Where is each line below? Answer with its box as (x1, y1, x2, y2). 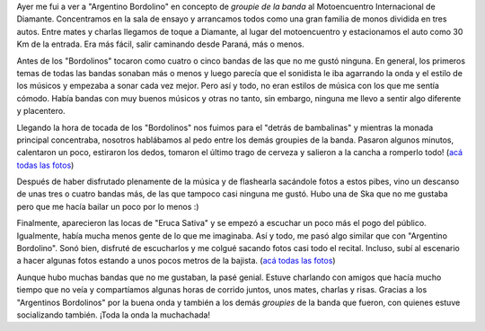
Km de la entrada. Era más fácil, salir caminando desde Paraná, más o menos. (16, 39, 304, 49)
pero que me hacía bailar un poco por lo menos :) (16, 201, 199, 212)
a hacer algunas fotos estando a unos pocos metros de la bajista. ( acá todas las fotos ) (16, 256, 336, 266)
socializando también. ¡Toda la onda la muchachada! (16, 309, 211, 320)
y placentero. (16, 106, 66, 117)
